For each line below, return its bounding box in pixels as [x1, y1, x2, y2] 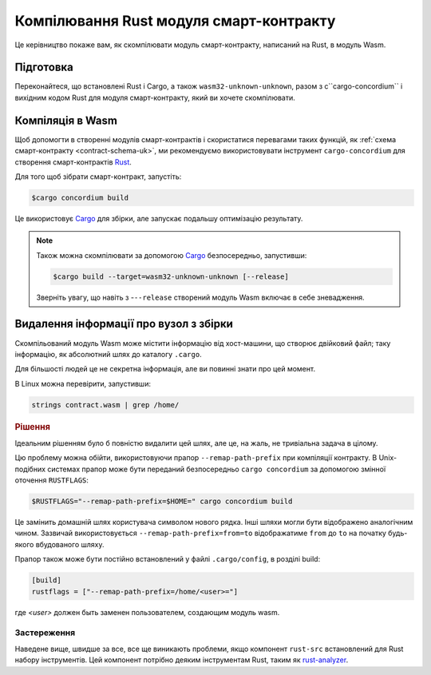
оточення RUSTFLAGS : [14, 475, 89, 485]
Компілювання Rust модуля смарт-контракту [14, 12, 336, 30]
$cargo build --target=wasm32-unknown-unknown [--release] [53, 272, 289, 281]
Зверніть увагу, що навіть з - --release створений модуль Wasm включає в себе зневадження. [36, 292, 365, 302]
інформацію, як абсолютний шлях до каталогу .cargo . [14, 349, 203, 359]
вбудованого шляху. [35, 539, 105, 549]
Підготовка [14, 61, 73, 74]
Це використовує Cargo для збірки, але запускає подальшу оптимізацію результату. [14, 213, 303, 223]
